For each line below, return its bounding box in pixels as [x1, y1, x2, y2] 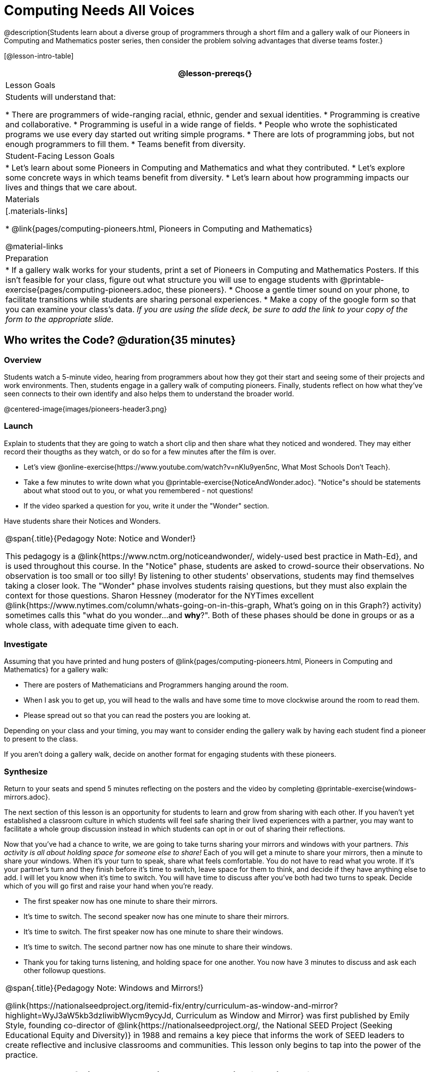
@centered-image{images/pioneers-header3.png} [4, 404, 167, 413]
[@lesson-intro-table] [4, 51, 74, 60]
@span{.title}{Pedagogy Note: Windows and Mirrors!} [5, 983, 204, 993]
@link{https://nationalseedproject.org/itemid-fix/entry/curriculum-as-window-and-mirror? [5, 1001, 338, 1011]
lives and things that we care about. [5, 182, 137, 192]
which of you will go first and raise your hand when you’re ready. [4, 882, 214, 891]
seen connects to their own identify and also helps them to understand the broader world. [4, 389, 294, 398]
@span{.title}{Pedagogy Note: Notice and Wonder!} [5, 533, 196, 543]
